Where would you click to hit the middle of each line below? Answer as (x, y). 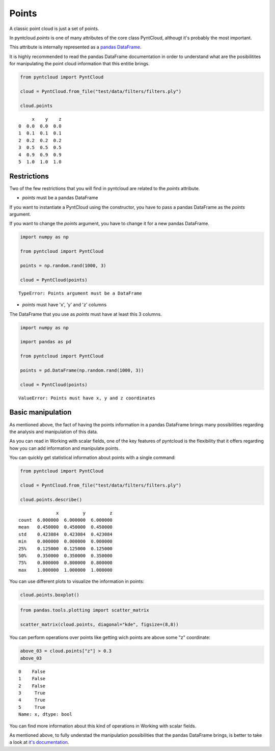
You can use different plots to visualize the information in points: (77, 581)
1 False (32, 679)
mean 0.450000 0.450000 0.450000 (66, 527)
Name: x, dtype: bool (45, 714)
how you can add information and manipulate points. (64, 448)
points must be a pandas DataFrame (60, 198)
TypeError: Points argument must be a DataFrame (80, 293)
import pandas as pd (46, 342)
